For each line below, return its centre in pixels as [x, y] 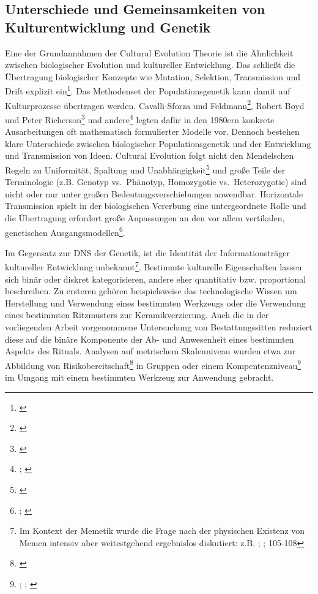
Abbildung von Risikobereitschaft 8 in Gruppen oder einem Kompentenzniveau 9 [153, 364]
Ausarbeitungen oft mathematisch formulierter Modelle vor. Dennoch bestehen [152, 131]
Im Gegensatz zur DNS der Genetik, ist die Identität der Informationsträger [147, 252]
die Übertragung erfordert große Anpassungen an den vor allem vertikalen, [145, 217]
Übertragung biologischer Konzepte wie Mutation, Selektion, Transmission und [153, 76]
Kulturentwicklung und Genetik [108, 27]
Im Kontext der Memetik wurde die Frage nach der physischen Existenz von [162, 531]
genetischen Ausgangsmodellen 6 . [65, 231]
